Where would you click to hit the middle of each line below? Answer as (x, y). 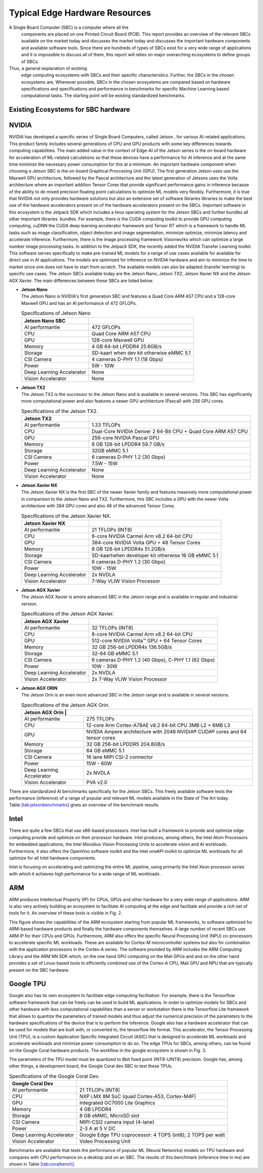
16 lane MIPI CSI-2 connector (120, 757)
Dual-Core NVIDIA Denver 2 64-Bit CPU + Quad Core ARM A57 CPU (170, 432)
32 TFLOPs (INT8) (113, 628)
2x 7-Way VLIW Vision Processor (130, 679)
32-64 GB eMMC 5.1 (115, 653)
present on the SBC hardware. (39, 970)
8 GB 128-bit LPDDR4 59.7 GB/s (128, 444)
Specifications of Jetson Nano (56, 313)
